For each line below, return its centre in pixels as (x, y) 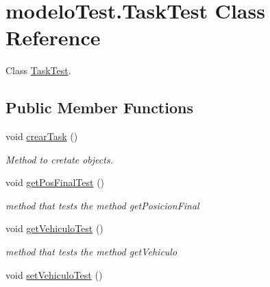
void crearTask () (42, 136)
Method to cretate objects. (59, 159)
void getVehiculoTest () (54, 228)
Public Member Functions (99, 107)
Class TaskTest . (38, 70)
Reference (53, 37)
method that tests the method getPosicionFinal (102, 205)
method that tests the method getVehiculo (91, 252)
